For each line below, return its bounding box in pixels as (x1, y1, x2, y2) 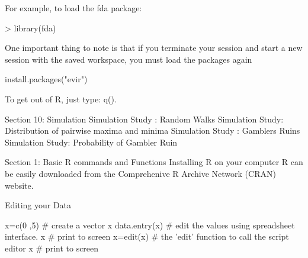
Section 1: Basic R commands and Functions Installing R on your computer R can (5, 156, 303, 168)
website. (5, 179, 34, 191)
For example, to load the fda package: (5, 2, 142, 14)
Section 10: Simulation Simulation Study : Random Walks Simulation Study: (5, 112, 284, 125)
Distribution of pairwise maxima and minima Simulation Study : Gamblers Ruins (5, 124, 300, 137)
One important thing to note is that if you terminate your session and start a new (5, 41, 303, 54)
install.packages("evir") (5, 73, 88, 85)
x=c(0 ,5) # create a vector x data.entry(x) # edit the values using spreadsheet (5, 218, 295, 231)
